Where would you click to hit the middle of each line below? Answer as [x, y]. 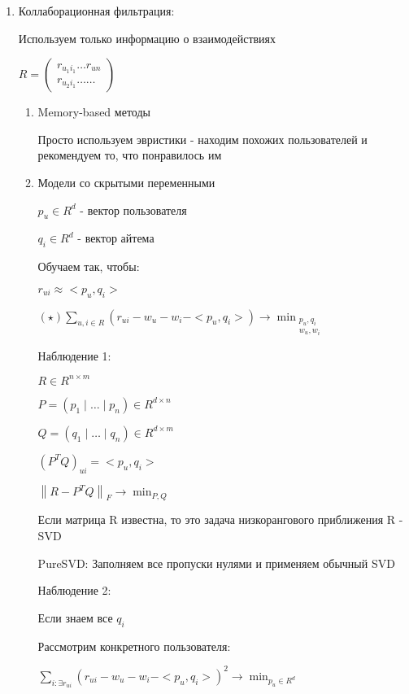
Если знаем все [75, 617]
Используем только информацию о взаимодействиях [147, 38]
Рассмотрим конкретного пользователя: [134, 646]
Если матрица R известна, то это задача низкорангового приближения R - [220, 519]
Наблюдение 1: [74, 355]
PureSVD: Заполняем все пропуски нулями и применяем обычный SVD [216, 563]
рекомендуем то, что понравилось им [130, 155]
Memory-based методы [94, 112]
